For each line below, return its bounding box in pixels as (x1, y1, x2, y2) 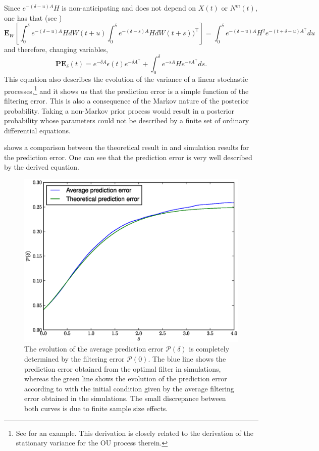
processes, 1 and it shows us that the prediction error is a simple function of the (4, 84, 249, 96)
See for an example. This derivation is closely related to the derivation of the (16, 427, 253, 438)
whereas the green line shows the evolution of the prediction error (24, 373, 227, 384)
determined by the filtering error (24, 353, 125, 364)
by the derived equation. (4, 162, 80, 172)
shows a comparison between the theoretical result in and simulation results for (4, 142, 249, 153)
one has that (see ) (4, 12, 62, 23)
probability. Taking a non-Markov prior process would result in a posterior (4, 105, 235, 116)
